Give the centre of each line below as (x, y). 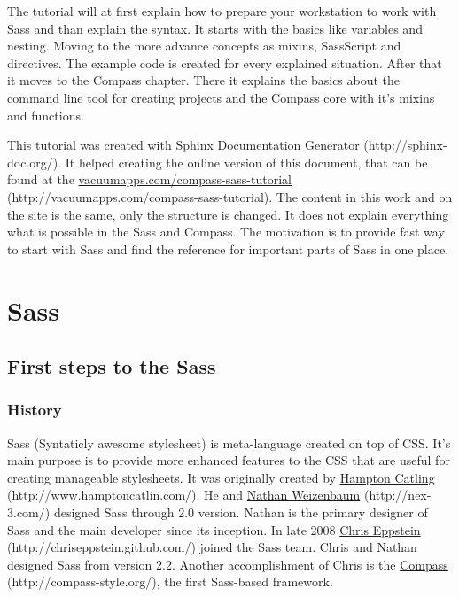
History (35, 410)
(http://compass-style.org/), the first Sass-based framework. (170, 581)
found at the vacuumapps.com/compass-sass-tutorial (149, 179)
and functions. (46, 115)
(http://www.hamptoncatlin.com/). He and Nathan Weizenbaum (184, 495)
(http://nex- (397, 495)
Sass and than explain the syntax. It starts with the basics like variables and (215, 28)
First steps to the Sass (112, 366)
